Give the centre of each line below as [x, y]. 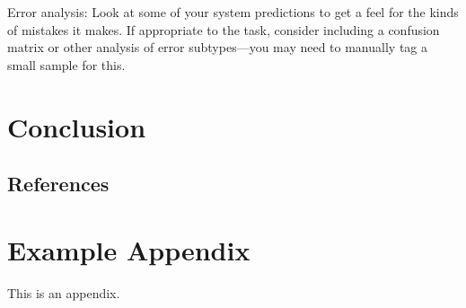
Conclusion [77, 126]
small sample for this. [66, 64]
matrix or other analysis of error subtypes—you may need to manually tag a [217, 47]
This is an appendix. [64, 292]
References [58, 184]
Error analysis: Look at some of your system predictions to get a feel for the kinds [233, 12]
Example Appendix [129, 249]
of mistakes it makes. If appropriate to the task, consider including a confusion [224, 29]
